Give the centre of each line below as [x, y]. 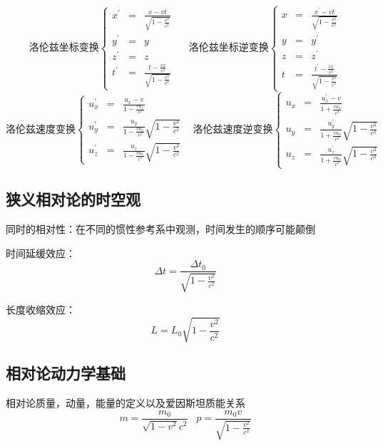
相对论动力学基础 [66, 373]
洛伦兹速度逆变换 [233, 129]
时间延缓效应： [41, 253]
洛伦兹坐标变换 [64, 48]
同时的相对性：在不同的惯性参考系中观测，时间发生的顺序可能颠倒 [160, 229]
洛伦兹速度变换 [41, 129]
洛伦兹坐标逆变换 [229, 48]
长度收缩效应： [41, 309]
